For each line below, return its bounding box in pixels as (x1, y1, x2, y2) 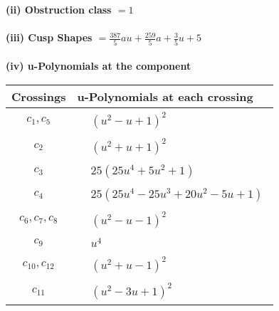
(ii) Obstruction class (6, 2, 112, 16)
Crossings (11, 88, 66, 105)
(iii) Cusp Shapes (6, 30, 93, 45)
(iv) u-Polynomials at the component (6, 58, 191, 73)
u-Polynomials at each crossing (77, 88, 253, 105)
